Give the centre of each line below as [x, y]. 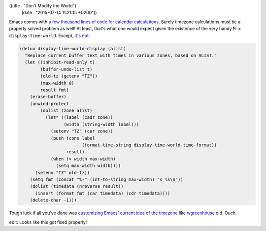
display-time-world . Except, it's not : [50, 35]
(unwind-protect [49, 104]
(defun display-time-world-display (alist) [73, 49]
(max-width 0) [57, 83]
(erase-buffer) [48, 97]
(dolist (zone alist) [66, 111]
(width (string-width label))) [101, 124]
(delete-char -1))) [53, 200]
